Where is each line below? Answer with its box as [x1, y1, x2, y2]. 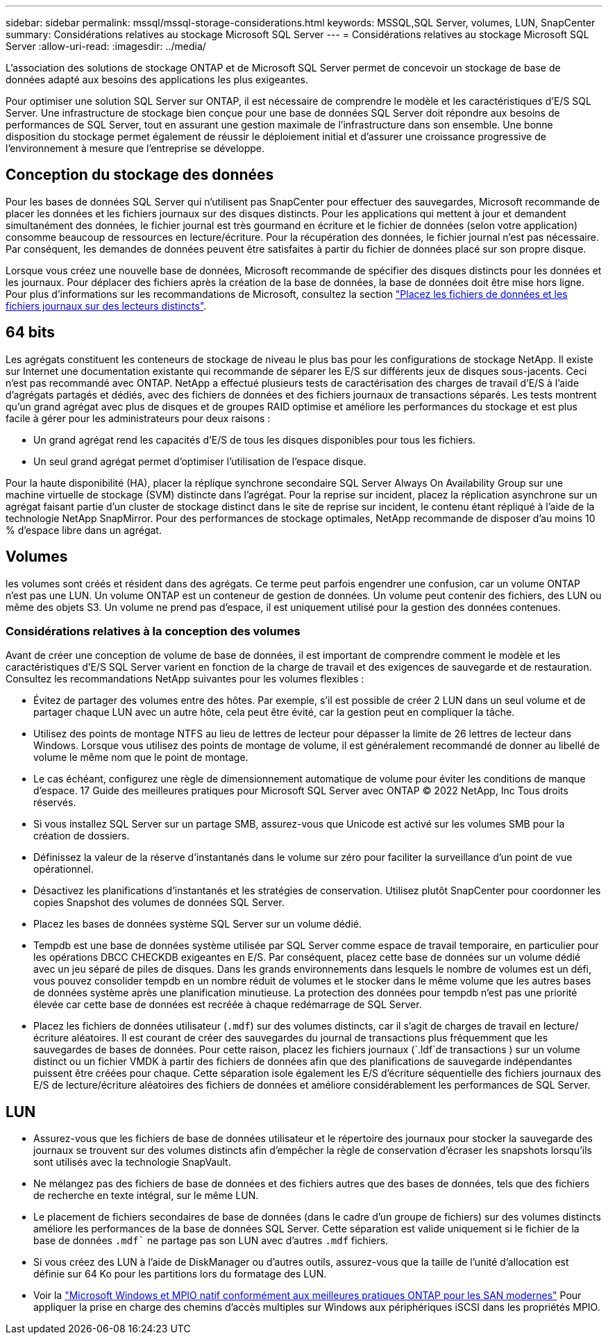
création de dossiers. [33, 830, 130, 842]
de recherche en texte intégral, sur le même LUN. [33, 1189, 259, 1202]
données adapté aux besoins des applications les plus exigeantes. [6, 74, 308, 85]
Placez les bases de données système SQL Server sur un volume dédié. [33, 918, 362, 930]
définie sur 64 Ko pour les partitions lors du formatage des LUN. [33, 1268, 327, 1280]
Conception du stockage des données [6, 166, 274, 184]
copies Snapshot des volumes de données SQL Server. [33, 896, 285, 909]
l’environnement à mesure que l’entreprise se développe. [6, 142, 265, 154]
